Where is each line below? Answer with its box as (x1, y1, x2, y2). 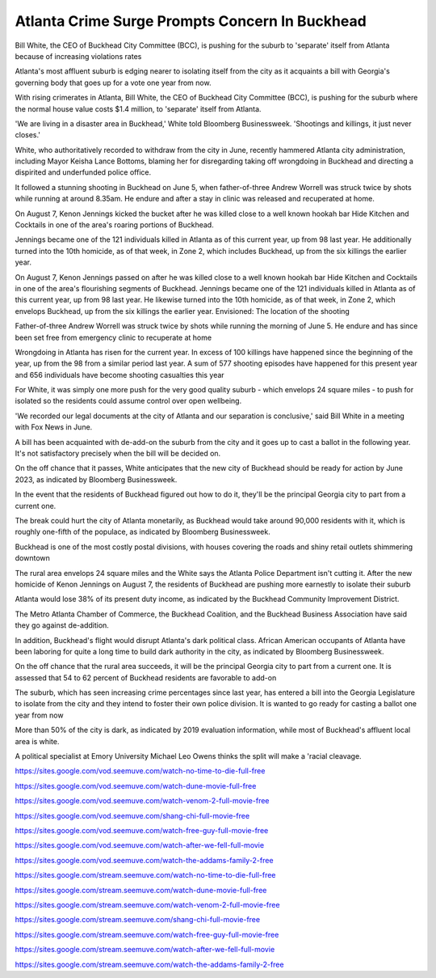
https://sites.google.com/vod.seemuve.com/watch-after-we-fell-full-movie (15, 840, 265, 850)
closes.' (15, 130, 40, 140)
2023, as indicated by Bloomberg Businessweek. (15, 474, 178, 485)
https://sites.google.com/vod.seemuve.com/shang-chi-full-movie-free (15, 811, 250, 820)
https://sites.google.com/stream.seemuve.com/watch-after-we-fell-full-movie (15, 945, 275, 955)
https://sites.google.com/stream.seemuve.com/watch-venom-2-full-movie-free (15, 900, 280, 909)
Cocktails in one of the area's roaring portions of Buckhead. (15, 220, 214, 230)
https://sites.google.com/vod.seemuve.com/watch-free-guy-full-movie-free (15, 825, 269, 835)
